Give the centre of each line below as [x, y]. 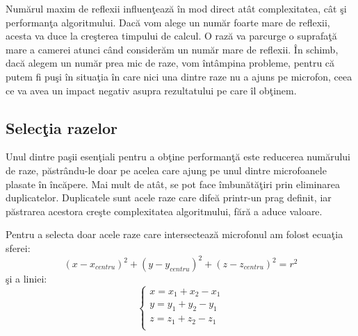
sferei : [18, 247]
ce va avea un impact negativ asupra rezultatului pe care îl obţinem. [151, 90]
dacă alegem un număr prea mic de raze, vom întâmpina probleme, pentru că [170, 63]
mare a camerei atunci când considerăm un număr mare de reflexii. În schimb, [172, 49]
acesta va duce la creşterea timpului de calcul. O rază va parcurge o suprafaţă [171, 36]
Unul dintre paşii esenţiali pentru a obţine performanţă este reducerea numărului [178, 157]
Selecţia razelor [62, 127]
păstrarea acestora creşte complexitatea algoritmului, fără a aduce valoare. [164, 211]
